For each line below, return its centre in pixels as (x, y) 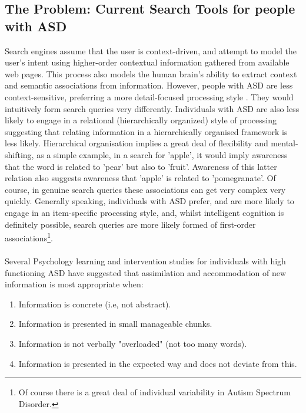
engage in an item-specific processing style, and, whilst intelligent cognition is (144, 212)
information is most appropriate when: (74, 284)
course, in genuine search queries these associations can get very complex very (145, 189)
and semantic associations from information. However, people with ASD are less (149, 85)
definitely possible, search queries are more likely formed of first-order (130, 224)
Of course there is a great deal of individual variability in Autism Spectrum (154, 392)
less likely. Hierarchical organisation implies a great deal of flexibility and (137, 143)
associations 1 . (29, 237)
